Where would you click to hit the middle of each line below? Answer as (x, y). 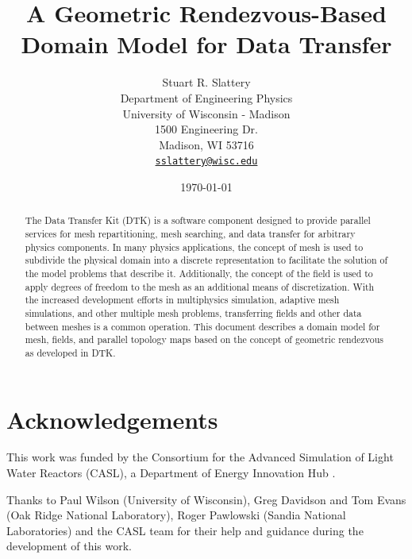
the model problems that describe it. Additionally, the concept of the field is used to (199, 273)
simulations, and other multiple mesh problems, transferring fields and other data (193, 312)
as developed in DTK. (70, 352)
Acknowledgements (112, 419)
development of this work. (69, 546)
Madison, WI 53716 (206, 144)
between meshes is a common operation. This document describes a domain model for (202, 326)
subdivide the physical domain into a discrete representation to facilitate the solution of (206, 260)
